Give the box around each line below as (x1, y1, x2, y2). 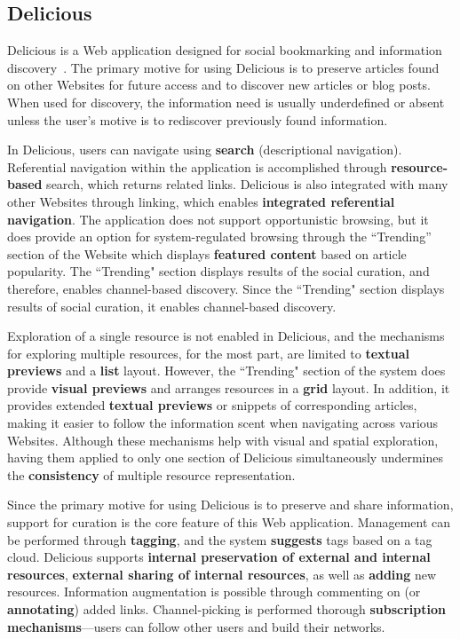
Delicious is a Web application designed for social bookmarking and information (7, 41, 442, 59)
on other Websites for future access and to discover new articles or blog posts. (7, 75, 431, 94)
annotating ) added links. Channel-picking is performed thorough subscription (7, 600, 446, 619)
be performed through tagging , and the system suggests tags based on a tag (7, 530, 432, 548)
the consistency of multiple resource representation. (7, 465, 296, 484)
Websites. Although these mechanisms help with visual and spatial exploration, (7, 430, 439, 449)
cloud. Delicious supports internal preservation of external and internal (7, 548, 431, 566)
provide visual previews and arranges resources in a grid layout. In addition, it (7, 378, 450, 397)
